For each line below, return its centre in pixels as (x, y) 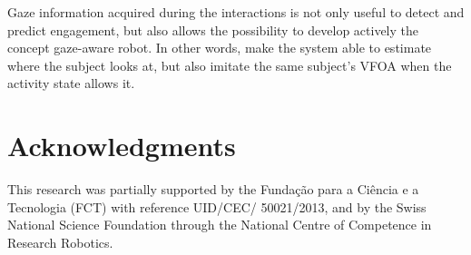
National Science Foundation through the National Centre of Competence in (220, 225)
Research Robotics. (60, 242)
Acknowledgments (122, 146)
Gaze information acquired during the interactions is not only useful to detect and (236, 12)
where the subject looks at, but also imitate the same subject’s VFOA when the (230, 65)
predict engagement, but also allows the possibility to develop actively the (213, 29)
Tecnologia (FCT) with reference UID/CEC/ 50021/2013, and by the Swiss (217, 206)
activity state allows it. (71, 83)
